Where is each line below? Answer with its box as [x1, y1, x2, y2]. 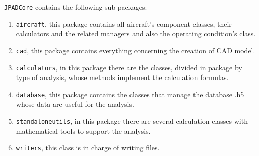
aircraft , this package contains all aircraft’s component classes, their [16, 18, 232, 29]
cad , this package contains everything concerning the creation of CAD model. [16, 45, 255, 55]
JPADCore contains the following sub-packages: [4, 2, 147, 12]
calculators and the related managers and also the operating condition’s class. [16, 28, 256, 39]
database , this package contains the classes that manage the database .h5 [16, 89, 244, 99]
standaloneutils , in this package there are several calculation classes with [16, 116, 248, 126]
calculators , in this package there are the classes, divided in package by [16, 62, 242, 72]
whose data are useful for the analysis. [16, 99, 134, 109]
